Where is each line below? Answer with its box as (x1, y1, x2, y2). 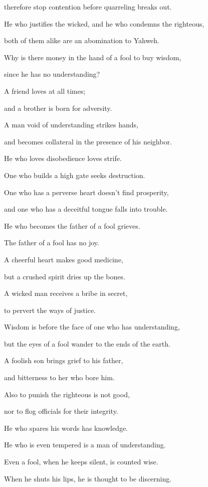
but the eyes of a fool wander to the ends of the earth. (4, 338, 170, 349)
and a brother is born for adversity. (4, 102, 112, 113)
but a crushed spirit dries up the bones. (4, 271, 125, 281)
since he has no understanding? (4, 69, 100, 79)
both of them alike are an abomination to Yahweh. (4, 35, 160, 46)
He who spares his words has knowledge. (4, 422, 128, 433)
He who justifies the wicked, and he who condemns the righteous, (4, 18, 204, 29)
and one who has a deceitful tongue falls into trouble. (4, 204, 168, 214)
